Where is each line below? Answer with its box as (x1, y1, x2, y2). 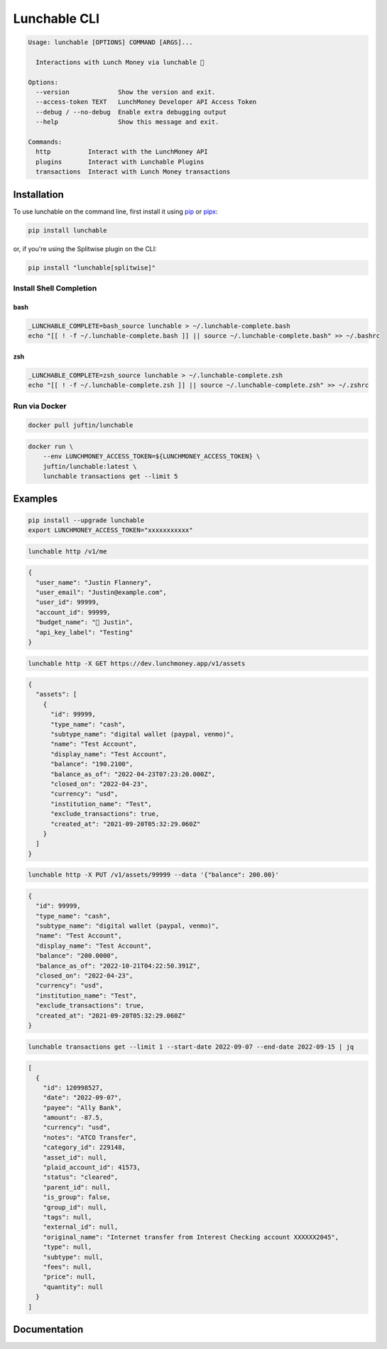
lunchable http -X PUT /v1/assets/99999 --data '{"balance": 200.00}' (28, 871, 280, 879)
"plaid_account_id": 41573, (43, 1163, 141, 1172)
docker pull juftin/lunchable (28, 421, 133, 430)
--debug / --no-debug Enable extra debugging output (36, 107, 227, 116)
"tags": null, (43, 1213, 92, 1221)
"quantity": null (43, 1283, 104, 1291)
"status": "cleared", (43, 1173, 119, 1181)
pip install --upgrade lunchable (28, 516, 145, 524)
